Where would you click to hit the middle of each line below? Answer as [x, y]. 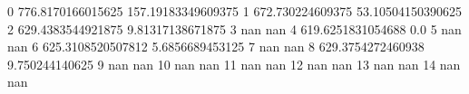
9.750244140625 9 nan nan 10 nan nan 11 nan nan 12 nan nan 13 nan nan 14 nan [234, 64]
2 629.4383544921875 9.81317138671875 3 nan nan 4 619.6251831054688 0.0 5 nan [234, 28]
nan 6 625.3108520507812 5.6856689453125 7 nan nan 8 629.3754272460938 [216, 47]
